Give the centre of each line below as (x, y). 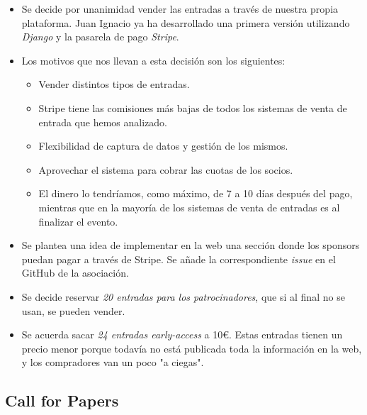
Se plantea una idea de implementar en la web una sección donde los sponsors (191, 245)
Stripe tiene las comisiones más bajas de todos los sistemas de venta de (193, 107)
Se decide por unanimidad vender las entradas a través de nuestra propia (180, 9)
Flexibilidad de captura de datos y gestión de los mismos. (163, 146)
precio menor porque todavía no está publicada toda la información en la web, (192, 348)
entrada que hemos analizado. (103, 122)
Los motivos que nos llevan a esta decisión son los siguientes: (153, 60)
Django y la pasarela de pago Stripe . (100, 37)
